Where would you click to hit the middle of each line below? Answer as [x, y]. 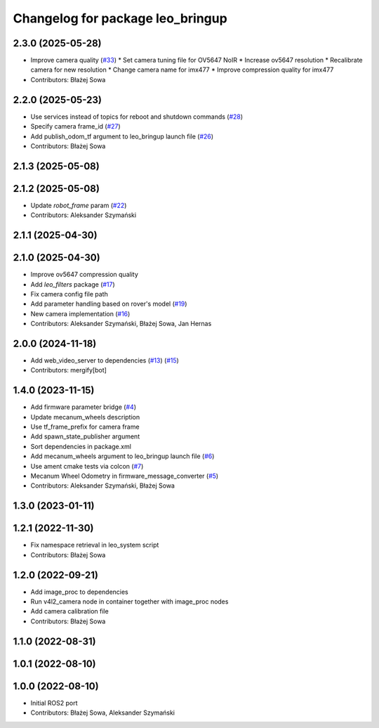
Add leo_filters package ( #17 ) [73, 284]
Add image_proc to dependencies [80, 592]
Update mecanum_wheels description [85, 417]
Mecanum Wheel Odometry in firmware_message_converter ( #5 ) [125, 476]
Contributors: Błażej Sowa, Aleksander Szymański [103, 713]
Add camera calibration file [69, 611]
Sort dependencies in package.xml [81, 446]
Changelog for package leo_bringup [120, 18]
